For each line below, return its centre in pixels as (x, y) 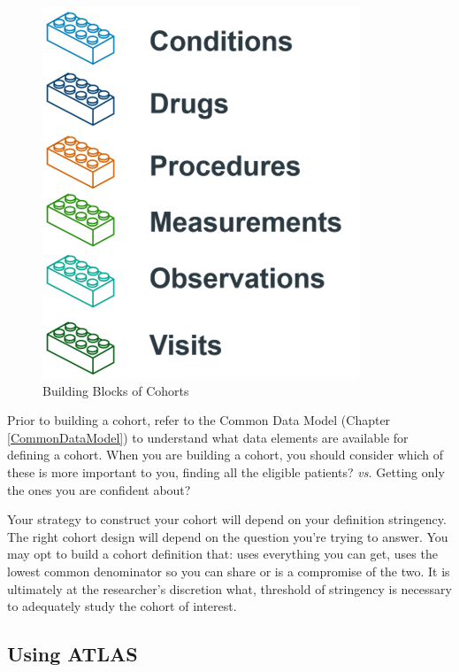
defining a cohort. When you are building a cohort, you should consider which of (226, 455)
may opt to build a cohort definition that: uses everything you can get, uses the (222, 554)
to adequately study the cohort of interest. (122, 606)
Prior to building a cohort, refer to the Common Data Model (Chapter (199, 420)
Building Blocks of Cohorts (116, 390)
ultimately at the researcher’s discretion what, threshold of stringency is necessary (229, 588)
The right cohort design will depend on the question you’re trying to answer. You (228, 536)
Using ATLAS (73, 654)
